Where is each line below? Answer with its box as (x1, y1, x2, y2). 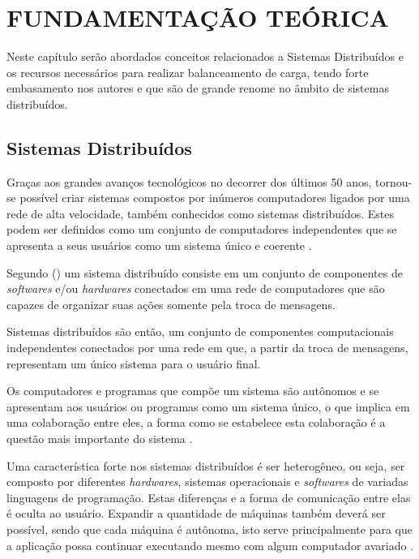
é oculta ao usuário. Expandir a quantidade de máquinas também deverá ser (6, 505, 386, 522)
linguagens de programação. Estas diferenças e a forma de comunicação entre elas (6, 488, 411, 505)
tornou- (375, 173, 413, 190)
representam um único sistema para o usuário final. (6, 355, 261, 372)
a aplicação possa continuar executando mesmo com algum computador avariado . (6, 536, 413, 553)
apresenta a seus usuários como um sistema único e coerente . (6, 237, 312, 254)
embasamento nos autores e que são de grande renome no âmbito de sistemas (6, 80, 389, 97)
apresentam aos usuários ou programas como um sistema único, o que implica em (6, 398, 410, 415)
